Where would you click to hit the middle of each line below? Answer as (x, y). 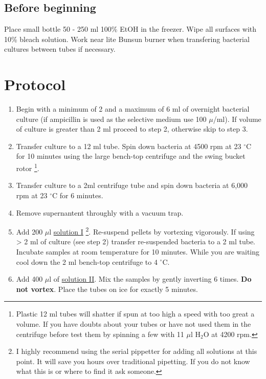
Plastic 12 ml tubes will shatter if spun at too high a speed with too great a (135, 314)
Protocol (35, 84)
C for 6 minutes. (78, 195)
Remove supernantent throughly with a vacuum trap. (100, 212)
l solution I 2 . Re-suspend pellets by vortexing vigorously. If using (152, 231)
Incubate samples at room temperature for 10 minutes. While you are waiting (138, 251)
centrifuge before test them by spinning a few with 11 (100, 334)
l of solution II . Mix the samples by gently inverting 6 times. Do (150, 279)
